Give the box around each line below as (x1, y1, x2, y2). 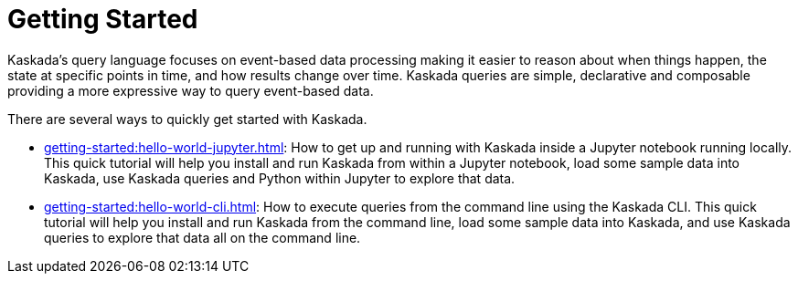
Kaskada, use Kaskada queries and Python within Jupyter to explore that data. (44, 170, 516, 186)
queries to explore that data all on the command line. (44, 229, 361, 245)
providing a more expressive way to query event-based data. (7, 82, 374, 99)
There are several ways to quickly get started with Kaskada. (7, 110, 367, 127)
